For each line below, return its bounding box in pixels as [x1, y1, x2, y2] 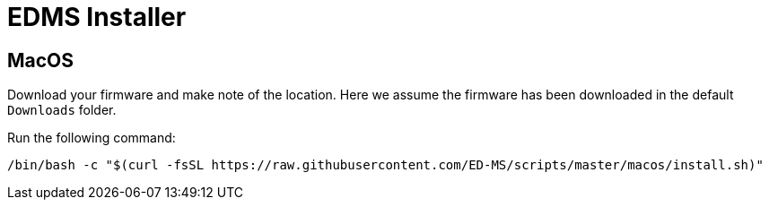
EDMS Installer [7, 2, 187, 32]
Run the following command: [7, 130, 176, 146]
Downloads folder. [7, 102, 117, 118]
